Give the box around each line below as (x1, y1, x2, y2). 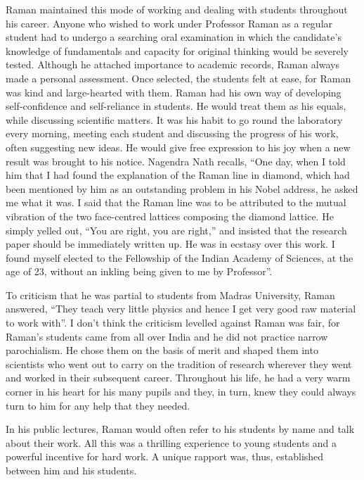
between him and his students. (6, 463, 137, 477)
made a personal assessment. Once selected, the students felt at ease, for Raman (6, 70, 351, 85)
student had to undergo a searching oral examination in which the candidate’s (6, 30, 342, 44)
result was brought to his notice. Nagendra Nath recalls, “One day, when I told (6, 153, 346, 168)
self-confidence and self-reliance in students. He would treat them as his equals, (6, 99, 346, 113)
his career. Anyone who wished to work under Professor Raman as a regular (6, 15, 333, 30)
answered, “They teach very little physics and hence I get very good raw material (6, 301, 356, 316)
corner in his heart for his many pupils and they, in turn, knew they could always (6, 384, 356, 399)
